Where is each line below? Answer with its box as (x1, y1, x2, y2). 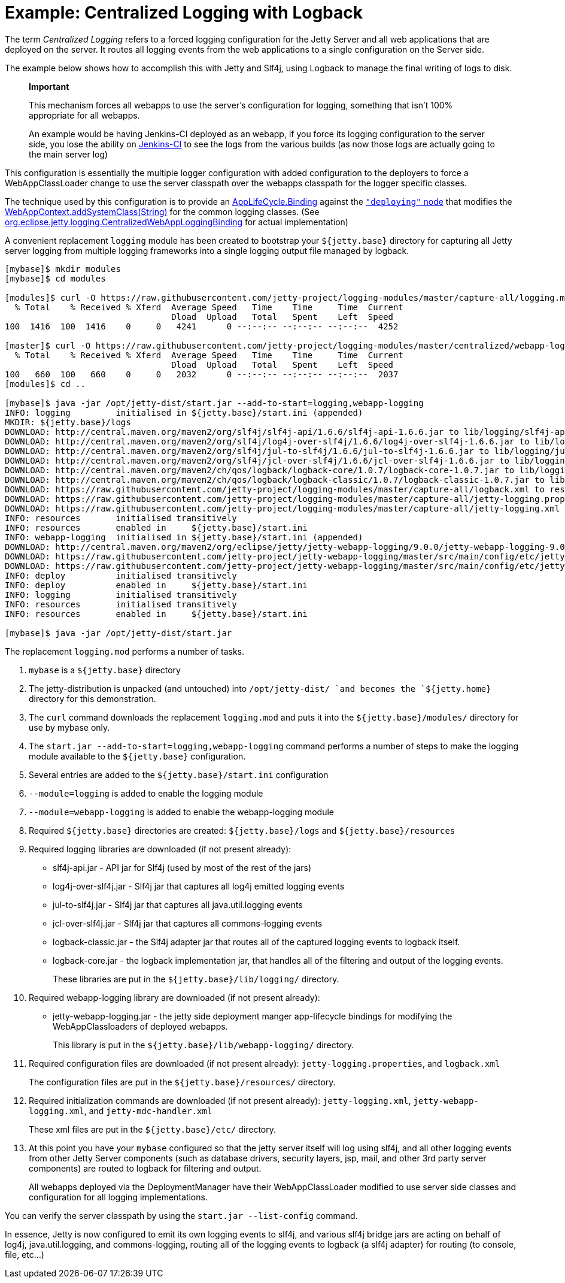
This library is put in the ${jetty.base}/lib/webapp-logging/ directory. (53, 1039, 354, 1050)
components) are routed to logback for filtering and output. (29, 1163, 262, 1173)
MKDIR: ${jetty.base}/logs (5, 417, 131, 427)
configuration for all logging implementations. (29, 1191, 208, 1202)
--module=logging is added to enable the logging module (29, 788, 263, 798)
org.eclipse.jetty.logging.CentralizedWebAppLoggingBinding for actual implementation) (5, 216, 348, 227)
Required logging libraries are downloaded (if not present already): (29, 843, 291, 854)
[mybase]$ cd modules (5, 273, 106, 283)
